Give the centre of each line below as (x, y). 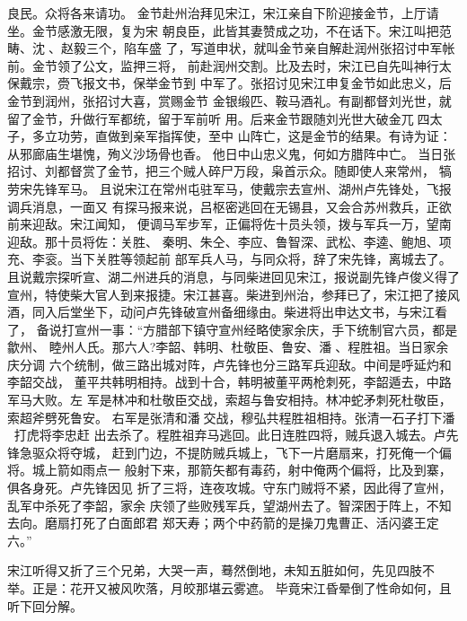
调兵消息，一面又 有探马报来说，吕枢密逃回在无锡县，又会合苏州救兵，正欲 (229, 206)
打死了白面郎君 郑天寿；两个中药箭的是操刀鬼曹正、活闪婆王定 (254, 523)
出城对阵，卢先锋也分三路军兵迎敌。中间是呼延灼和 (300, 364)
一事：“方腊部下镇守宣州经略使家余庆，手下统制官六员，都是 (278, 329)
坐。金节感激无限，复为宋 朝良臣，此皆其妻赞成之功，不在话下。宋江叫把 (223, 30)
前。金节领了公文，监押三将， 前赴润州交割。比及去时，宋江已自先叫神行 (223, 65)
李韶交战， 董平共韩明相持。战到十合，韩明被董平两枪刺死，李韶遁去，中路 (229, 382)
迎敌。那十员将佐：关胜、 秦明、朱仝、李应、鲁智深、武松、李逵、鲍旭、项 (229, 241)
